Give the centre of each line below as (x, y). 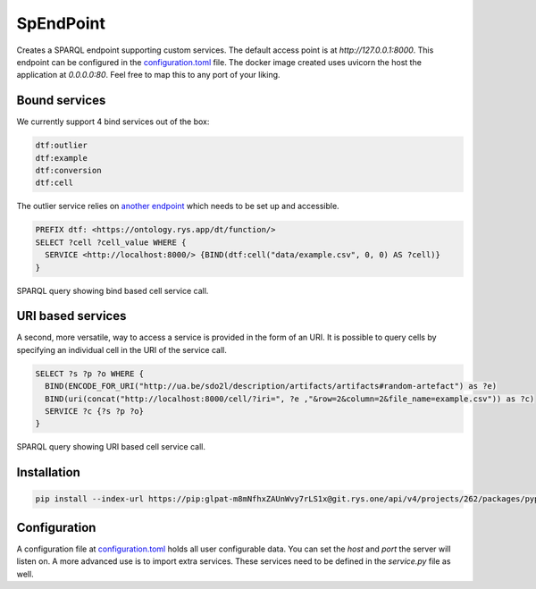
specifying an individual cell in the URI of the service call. (121, 349)
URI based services (71, 316)
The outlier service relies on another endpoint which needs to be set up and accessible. (178, 206)
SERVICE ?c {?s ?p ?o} (95, 411)
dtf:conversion (68, 170)
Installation (48, 472)
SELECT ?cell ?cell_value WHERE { (111, 242)
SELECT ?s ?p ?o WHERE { (90, 374)
